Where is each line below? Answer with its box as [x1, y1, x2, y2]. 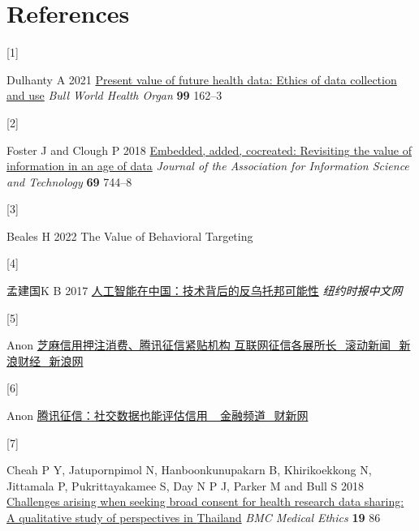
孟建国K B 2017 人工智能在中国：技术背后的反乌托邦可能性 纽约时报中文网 [6, 282, 403, 299]
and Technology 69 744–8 [6, 173, 132, 190]
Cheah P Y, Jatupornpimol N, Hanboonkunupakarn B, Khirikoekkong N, [6, 461, 372, 478]
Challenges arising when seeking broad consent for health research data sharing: [6, 493, 404, 510]
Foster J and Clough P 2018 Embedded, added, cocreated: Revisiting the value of [6, 141, 413, 158]
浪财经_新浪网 [6, 352, 84, 369]
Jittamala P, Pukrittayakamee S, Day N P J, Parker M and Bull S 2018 [6, 477, 364, 494]
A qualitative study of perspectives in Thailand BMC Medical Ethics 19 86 [6, 509, 381, 525]
